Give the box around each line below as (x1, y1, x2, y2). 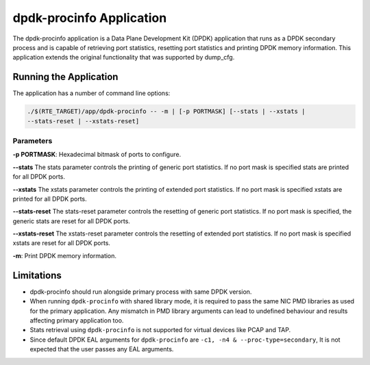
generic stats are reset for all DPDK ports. (12, 216, 130, 225)
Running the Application (12, 71, 119, 83)
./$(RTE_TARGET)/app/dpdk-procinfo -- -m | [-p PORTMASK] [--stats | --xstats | (27, 108, 306, 116)
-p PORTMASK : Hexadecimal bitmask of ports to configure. (12, 151, 182, 159)
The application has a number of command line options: (12, 89, 171, 97)
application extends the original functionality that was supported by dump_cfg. (12, 53, 235, 62)
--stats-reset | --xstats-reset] (27, 117, 140, 125)
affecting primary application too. (29, 316, 124, 325)
